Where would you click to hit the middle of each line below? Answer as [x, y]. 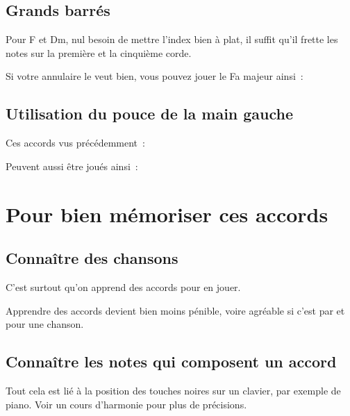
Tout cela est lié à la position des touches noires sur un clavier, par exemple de [173, 390]
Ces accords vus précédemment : [75, 143]
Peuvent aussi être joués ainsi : [72, 166]
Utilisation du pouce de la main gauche [150, 114]
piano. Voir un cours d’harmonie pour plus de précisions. [126, 404]
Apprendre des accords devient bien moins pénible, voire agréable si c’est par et [175, 310]
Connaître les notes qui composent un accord [171, 361]
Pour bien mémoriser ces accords [167, 214]
